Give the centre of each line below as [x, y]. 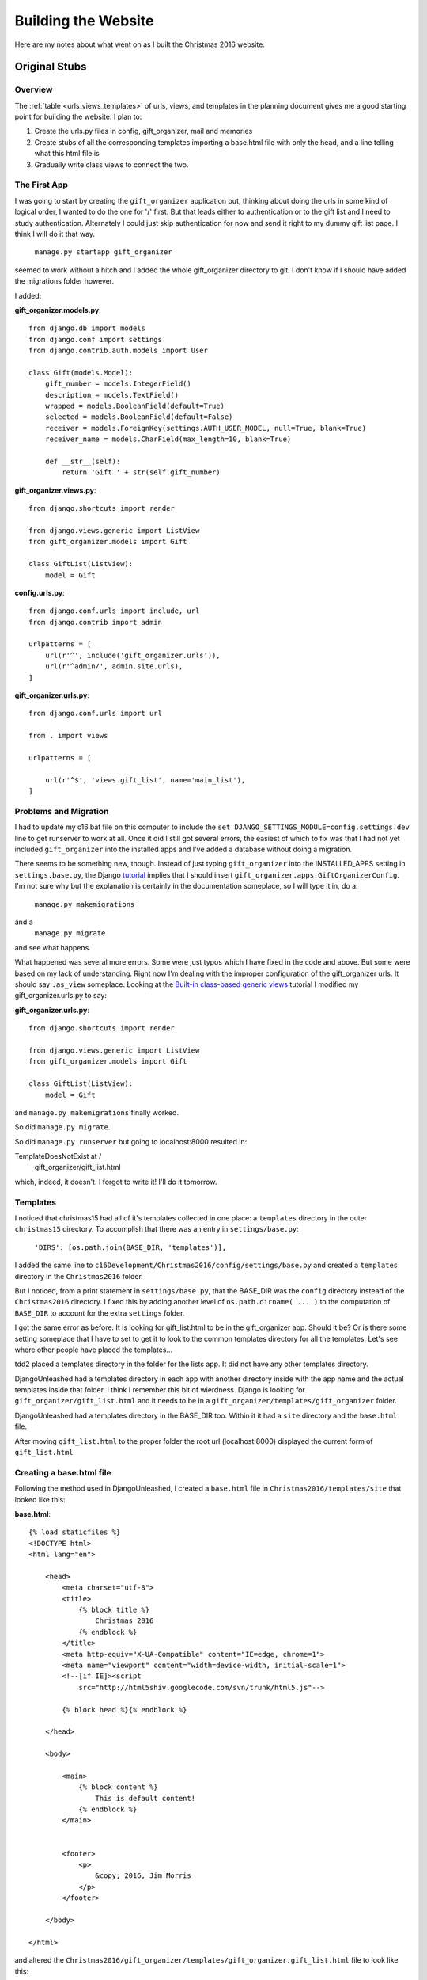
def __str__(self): [83, 461]
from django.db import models [87, 328]
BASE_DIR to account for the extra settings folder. [100, 1313]
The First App [42, 185]
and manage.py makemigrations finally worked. [97, 1112]
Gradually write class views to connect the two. [111, 164]
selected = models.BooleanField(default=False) [139, 417]
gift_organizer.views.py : [55, 490]
